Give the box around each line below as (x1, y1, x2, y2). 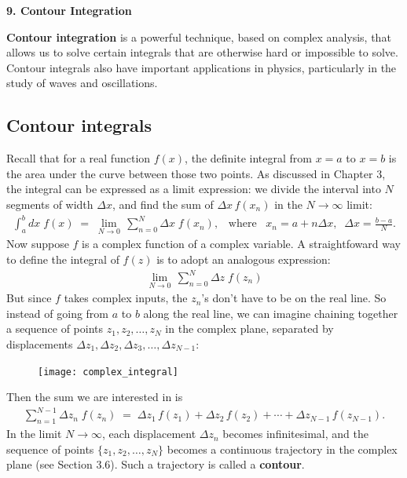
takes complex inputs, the (64, 290, 188, 306)
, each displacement (102, 425, 196, 442)
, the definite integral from (185, 150, 312, 166)
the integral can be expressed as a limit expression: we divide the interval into (6, 181, 381, 197)
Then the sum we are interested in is (6, 389, 183, 405)
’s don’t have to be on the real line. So (201, 290, 387, 306)
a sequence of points (6, 320, 104, 337)
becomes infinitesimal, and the (222, 425, 368, 442)
